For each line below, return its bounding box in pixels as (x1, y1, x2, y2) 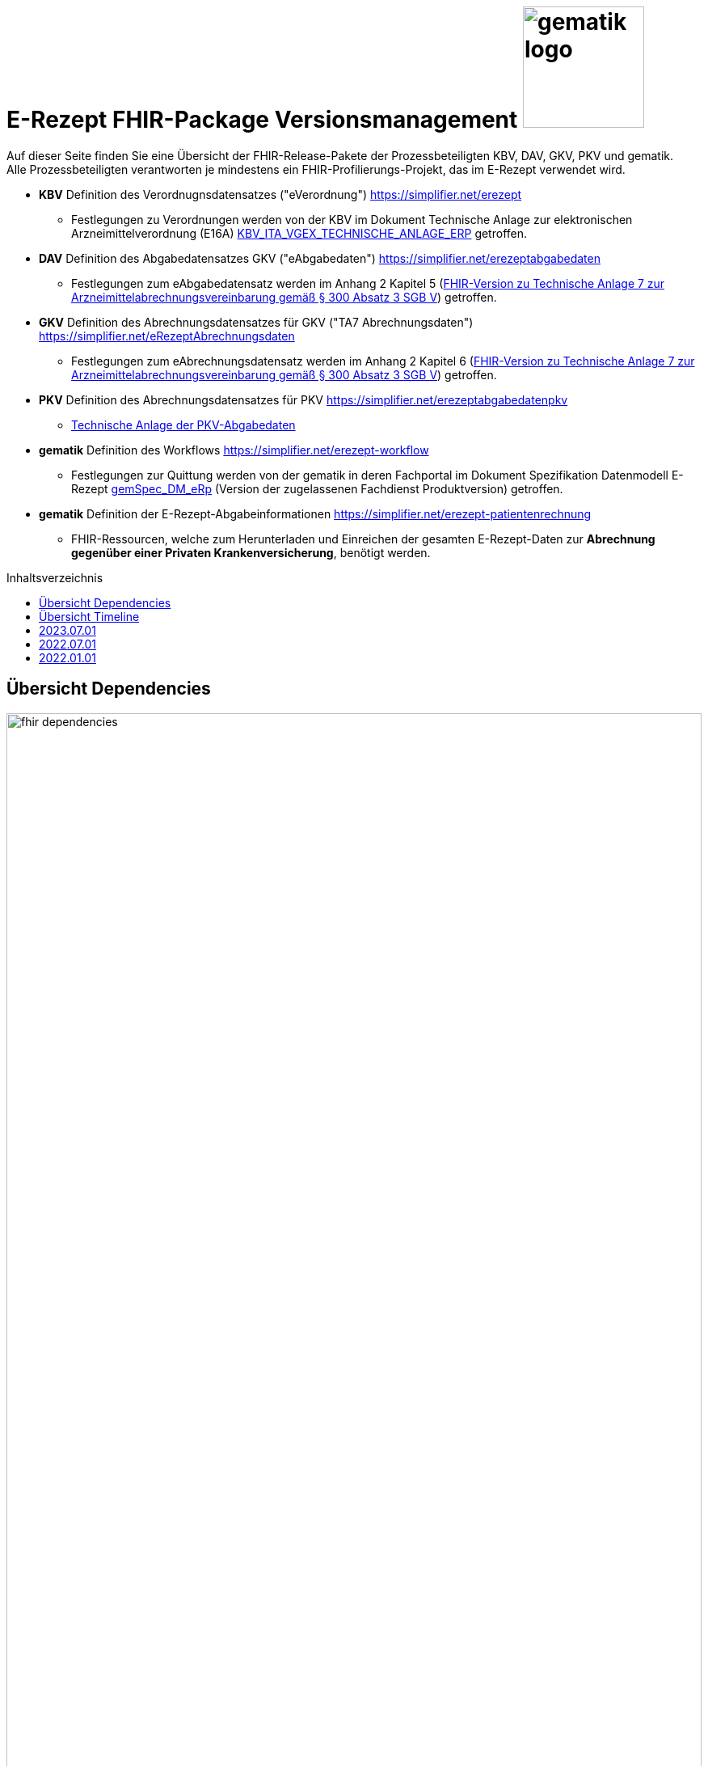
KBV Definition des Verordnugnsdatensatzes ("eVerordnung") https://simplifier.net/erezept (39, 187, 522, 201)
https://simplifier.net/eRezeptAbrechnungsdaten (39, 328, 295, 343)
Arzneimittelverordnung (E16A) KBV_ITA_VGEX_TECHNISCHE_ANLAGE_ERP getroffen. (71, 226, 528, 240)
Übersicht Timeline (39, 609, 140, 623)
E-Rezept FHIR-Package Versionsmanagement (6, 106, 518, 133)
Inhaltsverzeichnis (6, 570, 103, 585)
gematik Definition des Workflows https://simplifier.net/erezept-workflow (39, 442, 429, 457)
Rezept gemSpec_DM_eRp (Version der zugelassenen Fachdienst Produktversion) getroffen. (71, 481, 563, 496)
